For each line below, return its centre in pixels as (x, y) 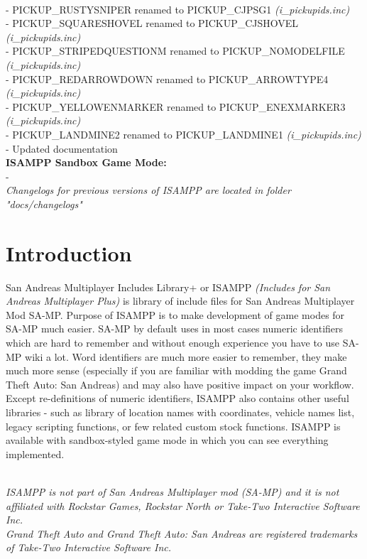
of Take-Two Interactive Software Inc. (89, 547)
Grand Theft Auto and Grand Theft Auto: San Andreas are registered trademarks (182, 533)
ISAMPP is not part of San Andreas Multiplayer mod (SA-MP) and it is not (172, 491)
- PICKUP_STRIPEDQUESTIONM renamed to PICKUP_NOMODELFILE (175, 51)
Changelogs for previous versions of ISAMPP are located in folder (148, 190)
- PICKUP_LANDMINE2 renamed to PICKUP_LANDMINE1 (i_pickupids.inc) (183, 134)
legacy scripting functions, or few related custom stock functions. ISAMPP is (173, 426)
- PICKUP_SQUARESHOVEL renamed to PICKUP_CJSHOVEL (152, 23)
